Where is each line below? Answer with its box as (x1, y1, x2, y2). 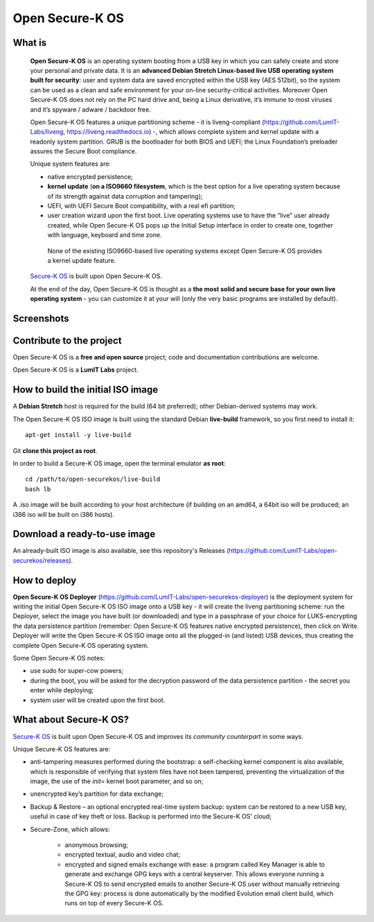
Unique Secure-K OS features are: (12, 744, 111, 753)
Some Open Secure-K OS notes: (12, 654, 105, 663)
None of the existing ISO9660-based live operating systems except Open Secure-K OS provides (47, 246, 322, 255)
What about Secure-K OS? (12, 714, 130, 726)
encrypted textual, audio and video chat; (64, 851, 181, 859)
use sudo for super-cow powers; (30, 667, 124, 675)
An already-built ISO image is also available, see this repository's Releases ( (12, 547, 229, 555)
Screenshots (12, 312, 69, 324)
